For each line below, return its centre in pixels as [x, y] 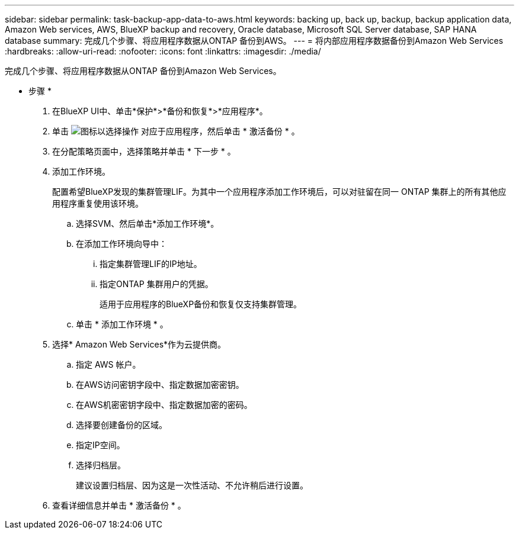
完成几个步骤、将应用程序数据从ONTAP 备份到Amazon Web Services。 [143, 71]
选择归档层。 [101, 465]
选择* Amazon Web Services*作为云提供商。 [139, 344]
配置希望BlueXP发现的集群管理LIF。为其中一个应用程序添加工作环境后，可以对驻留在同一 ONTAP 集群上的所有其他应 [279, 192]
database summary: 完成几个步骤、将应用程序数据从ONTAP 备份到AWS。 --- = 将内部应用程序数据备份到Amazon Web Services [254, 41]
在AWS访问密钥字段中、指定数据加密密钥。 [160, 385]
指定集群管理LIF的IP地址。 [151, 264]
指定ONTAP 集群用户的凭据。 [156, 284]
